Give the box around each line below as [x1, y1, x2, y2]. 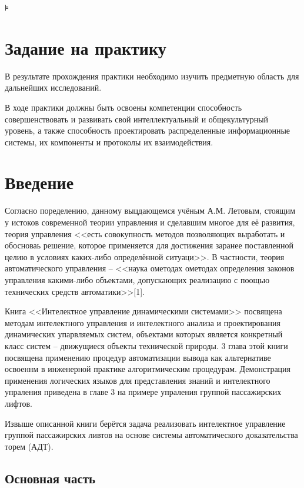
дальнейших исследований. [5, 81, 102, 94]
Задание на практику [5, 35, 166, 59]
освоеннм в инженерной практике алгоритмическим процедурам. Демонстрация [5, 363, 291, 375]
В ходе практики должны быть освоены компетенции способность [5, 101, 242, 113]
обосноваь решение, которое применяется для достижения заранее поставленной [5, 239, 294, 251]
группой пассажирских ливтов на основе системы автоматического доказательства [5, 429, 298, 441]
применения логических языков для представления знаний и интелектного [5, 374, 270, 386]
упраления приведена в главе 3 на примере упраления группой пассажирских [5, 386, 282, 398]
